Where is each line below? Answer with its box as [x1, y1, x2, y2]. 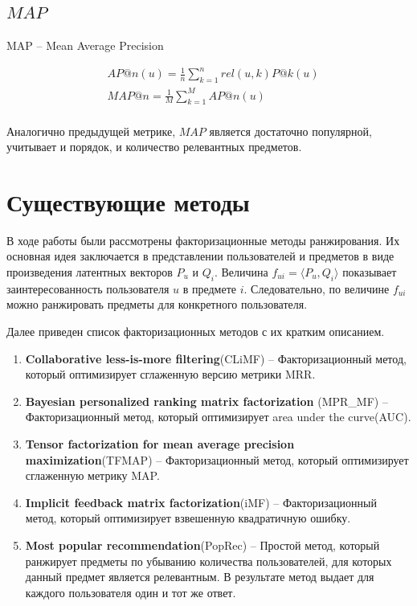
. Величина [214, 264, 268, 280]
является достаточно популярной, [209, 122, 372, 139]
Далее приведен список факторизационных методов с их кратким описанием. [6, 322, 385, 339]
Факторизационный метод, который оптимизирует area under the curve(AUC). [25, 408, 411, 425]
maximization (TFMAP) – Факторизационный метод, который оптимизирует [25, 451, 409, 468]
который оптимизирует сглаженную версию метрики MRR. [25, 366, 316, 383]
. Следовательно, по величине [243, 280, 390, 297]
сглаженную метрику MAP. [25, 467, 160, 484]
